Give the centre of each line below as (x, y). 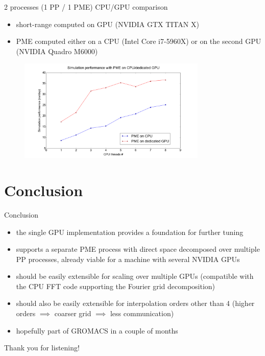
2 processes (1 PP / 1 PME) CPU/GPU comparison (86, 7)
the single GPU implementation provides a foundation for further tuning (130, 232)
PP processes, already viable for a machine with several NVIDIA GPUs (128, 259)
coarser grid (73, 313)
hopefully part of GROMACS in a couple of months (97, 330)
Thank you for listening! (42, 348)
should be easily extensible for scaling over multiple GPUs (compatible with (135, 276)
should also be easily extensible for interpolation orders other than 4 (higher (135, 303)
